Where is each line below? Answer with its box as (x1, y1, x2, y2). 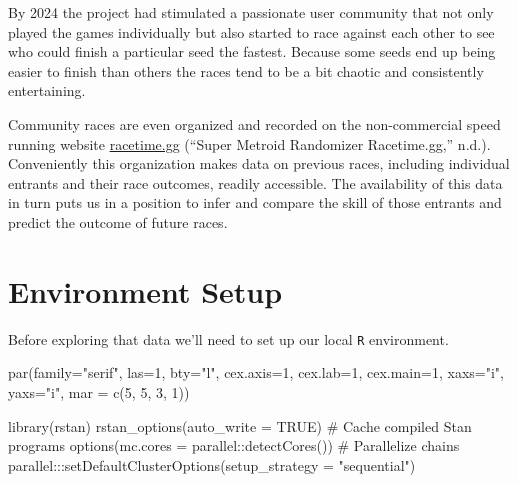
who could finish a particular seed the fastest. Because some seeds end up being (8, 41, 496, 62)
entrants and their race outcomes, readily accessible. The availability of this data (8, 172, 503, 193)
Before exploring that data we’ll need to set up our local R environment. (8, 328, 449, 349)
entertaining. (8, 80, 86, 101)
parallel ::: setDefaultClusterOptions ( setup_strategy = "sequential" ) (8, 454, 416, 475)
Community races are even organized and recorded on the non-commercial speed (8, 113, 501, 134)
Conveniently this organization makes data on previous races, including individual (8, 153, 510, 174)
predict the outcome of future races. (8, 211, 228, 232)
